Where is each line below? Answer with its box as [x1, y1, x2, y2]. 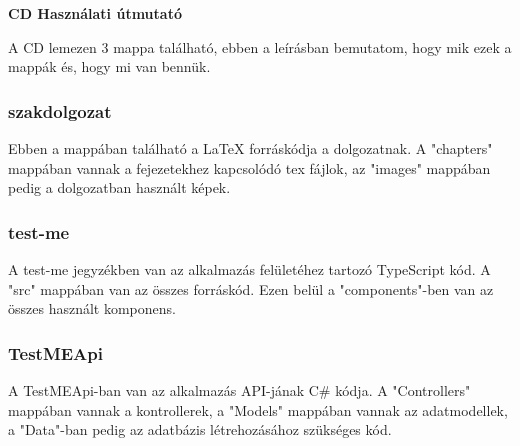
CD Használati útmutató [8, 3, 182, 23]
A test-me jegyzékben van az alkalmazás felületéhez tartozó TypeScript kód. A [8, 259, 491, 279]
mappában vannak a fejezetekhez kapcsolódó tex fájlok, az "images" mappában [8, 157, 491, 178]
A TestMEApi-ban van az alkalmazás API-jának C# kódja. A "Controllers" [8, 380, 471, 400]
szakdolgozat [8, 98, 112, 123]
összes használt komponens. [8, 298, 176, 319]
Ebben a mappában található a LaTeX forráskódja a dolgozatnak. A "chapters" [8, 138, 493, 158]
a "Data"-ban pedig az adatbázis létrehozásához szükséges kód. [8, 419, 392, 440]
